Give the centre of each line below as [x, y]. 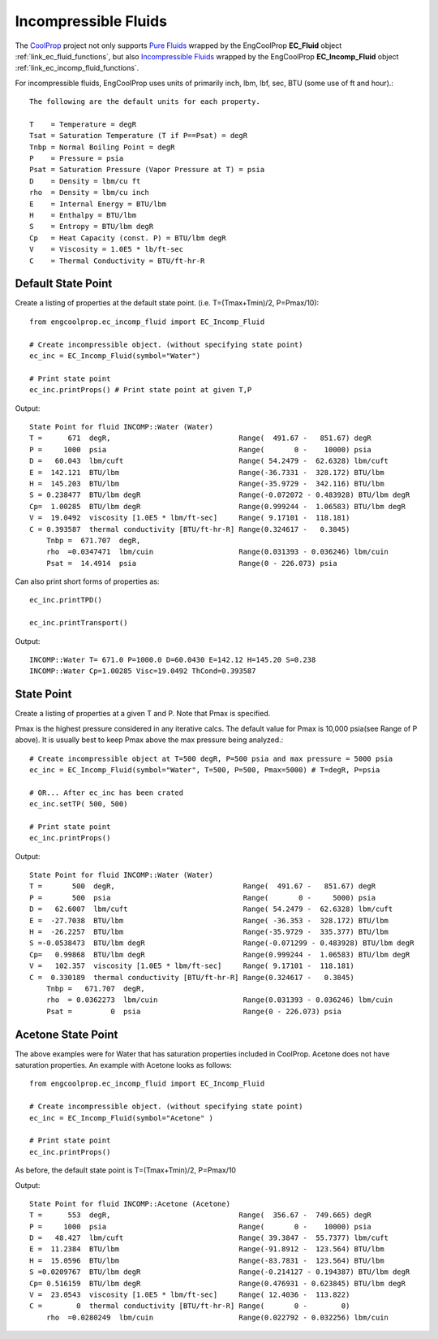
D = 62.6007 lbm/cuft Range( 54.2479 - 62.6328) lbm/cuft [211, 909]
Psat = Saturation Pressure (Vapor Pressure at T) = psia [147, 170]
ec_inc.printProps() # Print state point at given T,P [141, 390]
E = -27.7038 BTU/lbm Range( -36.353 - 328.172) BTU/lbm [209, 920]
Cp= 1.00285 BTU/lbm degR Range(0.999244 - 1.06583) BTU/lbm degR [217, 506]
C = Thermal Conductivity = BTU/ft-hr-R [117, 261]
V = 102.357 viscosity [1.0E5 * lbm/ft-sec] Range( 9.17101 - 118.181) [192, 966]
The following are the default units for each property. [145, 102]
